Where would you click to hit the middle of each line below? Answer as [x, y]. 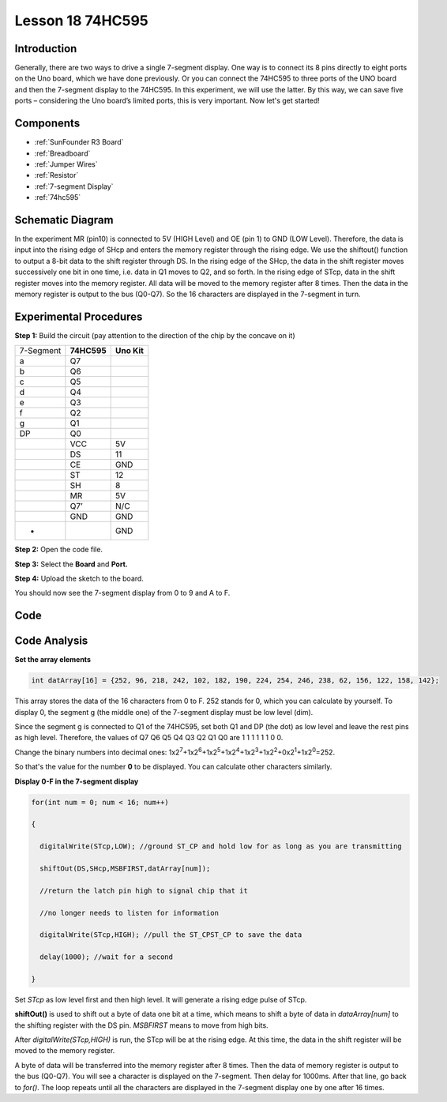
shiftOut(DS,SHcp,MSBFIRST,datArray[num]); [125, 868]
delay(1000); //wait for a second [107, 957]
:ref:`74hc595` [58, 197]
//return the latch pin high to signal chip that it [144, 890]
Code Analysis [51, 641]
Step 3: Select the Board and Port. [71, 564]
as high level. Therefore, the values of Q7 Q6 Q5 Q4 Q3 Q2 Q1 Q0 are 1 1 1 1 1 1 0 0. [149, 738]
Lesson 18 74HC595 [82, 21]
